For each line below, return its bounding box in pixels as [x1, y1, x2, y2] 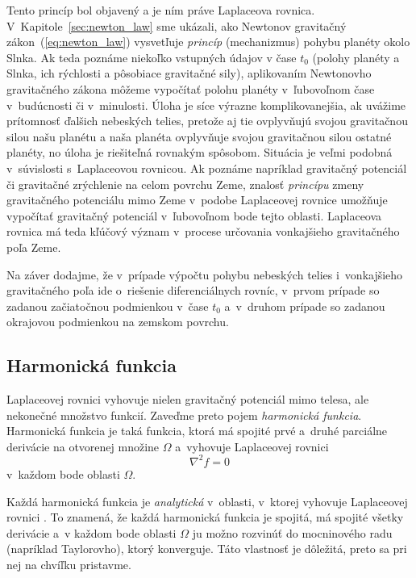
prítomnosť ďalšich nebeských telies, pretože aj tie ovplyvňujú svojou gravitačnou [6, 112, 408, 129]
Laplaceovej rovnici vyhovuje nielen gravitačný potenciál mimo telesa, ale [6, 391, 369, 408]
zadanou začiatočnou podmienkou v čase [6, 297, 209, 314]
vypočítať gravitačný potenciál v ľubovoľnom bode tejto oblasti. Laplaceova [6, 207, 382, 224]
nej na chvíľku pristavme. [6, 555, 131, 572]
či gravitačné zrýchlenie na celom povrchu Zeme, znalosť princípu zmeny [6, 175, 364, 192]
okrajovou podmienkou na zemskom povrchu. [6, 313, 229, 330]
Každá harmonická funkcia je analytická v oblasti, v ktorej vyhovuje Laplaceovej [6, 492, 408, 509]
